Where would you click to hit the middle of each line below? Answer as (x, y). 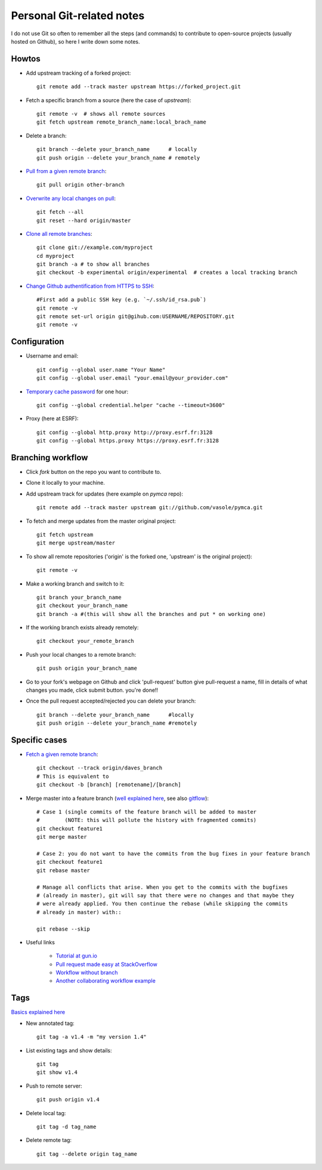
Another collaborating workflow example (106, 981)
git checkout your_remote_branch (85, 641)
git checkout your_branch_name (82, 606)
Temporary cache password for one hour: (77, 392)
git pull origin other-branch (81, 185)
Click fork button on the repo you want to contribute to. (94, 472)
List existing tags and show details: (69, 1050)
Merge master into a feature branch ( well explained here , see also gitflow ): (117, 798)
